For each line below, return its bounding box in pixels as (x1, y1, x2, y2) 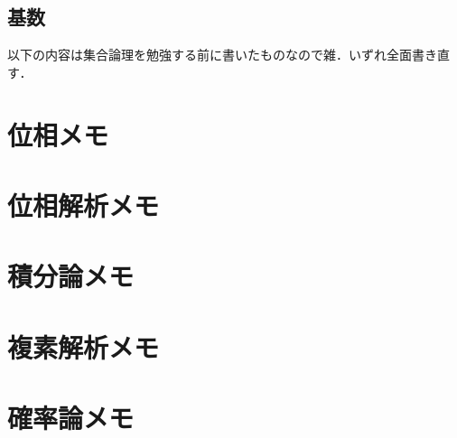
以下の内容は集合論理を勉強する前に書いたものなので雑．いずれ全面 (7, 45, 412, 64)
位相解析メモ (7, 186, 160, 223)
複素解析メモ (7, 328, 160, 365)
